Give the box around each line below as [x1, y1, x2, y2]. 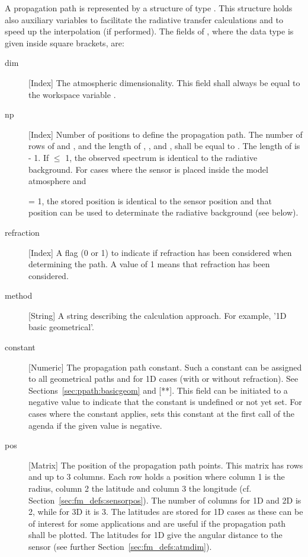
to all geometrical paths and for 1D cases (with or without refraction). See [28, 372, 299, 385]
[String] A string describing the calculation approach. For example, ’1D [28, 309, 287, 321]
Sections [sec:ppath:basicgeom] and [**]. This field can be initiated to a [28, 384, 288, 396]
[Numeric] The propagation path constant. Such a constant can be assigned [28, 360, 302, 373]
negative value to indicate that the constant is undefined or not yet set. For [28, 395, 302, 408]
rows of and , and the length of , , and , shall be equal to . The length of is [28, 140, 300, 152]
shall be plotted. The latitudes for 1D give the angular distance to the [28, 528, 283, 541]
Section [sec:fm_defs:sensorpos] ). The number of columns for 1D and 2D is [28, 493, 301, 506]
